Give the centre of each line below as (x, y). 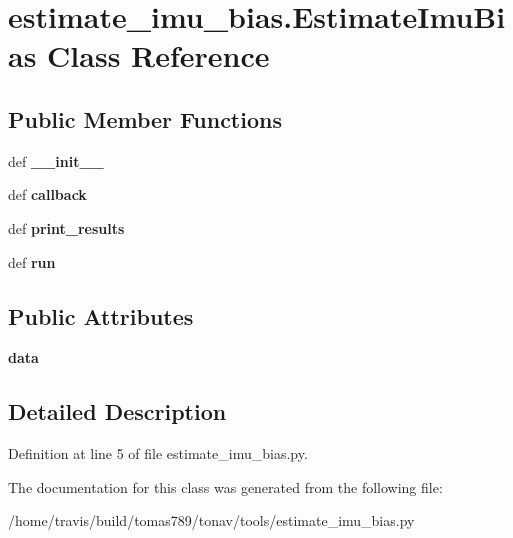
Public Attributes (101, 315)
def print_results (66, 227)
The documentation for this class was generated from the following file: (225, 486)
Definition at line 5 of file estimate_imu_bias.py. (158, 453)
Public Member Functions (145, 118)
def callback (47, 194)
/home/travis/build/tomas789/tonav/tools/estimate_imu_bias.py (211, 520)
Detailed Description (117, 411)
